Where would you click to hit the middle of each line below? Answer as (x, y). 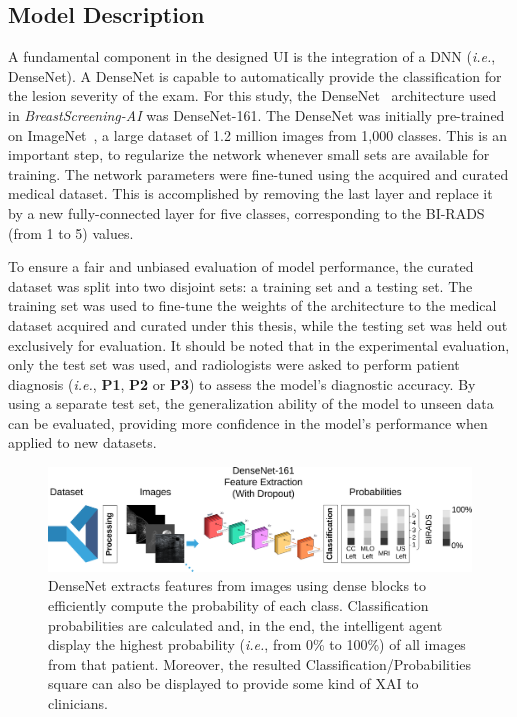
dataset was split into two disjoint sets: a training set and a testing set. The (240, 285)
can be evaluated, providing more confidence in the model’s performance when (248, 422)
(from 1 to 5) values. (71, 232)
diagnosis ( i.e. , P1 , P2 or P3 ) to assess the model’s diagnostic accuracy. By (242, 383)
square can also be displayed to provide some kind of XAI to (233, 683)
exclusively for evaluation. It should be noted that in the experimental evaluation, (259, 344)
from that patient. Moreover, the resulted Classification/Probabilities (260, 663)
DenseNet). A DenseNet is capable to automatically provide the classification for (255, 75)
